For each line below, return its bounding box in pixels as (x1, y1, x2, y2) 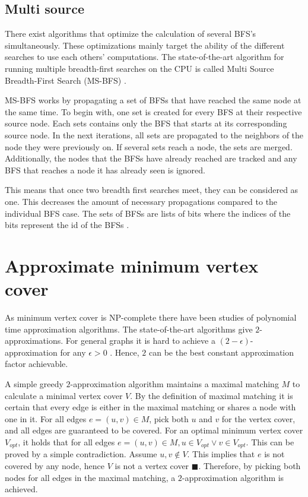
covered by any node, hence (5, 460, 105, 471)
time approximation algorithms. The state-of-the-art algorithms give (5, 322, 253, 335)
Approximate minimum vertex (5, 253, 259, 277)
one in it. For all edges (5, 412, 87, 425)
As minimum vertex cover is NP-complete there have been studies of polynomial (5, 311, 297, 324)
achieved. (5, 483, 38, 495)
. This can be (246, 435, 294, 448)
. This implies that (187, 448, 255, 460)
